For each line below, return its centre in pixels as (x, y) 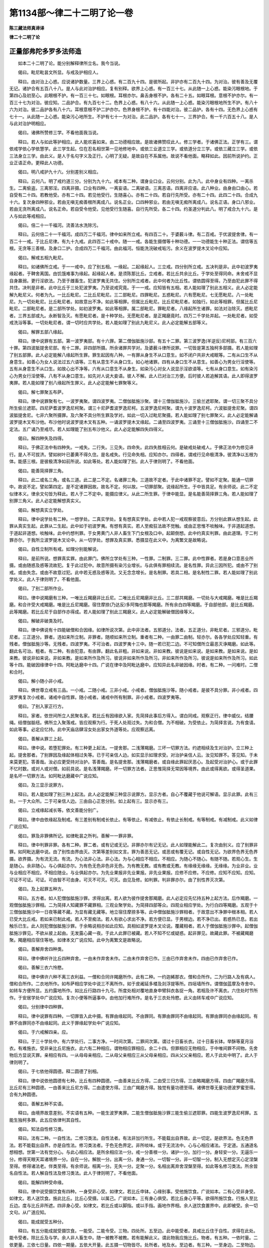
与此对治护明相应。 (29, 123)
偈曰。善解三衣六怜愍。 (42, 967)
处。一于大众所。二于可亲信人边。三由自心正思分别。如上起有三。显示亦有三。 (90, 801)
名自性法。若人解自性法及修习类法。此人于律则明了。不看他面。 (75, 1173)
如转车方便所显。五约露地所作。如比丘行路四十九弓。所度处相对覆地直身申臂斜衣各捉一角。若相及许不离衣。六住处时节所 (134, 990)
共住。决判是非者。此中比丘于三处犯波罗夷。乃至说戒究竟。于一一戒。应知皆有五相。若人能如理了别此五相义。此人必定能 (134, 288)
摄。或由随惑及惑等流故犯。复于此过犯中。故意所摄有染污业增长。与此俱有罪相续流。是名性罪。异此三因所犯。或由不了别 (134, 565)
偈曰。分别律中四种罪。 (42, 1007)
